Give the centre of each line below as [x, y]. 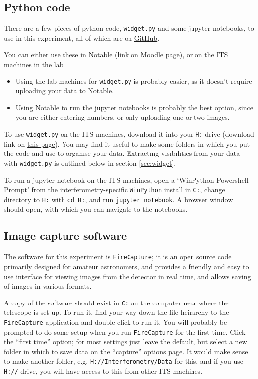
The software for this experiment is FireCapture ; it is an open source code [118, 257]
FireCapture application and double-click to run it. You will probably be [116, 322]
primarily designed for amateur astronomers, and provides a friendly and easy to [127, 266]
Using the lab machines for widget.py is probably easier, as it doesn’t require [134, 81]
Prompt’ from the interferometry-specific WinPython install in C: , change [115, 189]
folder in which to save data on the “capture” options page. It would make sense [126, 351]
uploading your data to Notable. [65, 91]
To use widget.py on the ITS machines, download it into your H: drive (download [129, 134]
